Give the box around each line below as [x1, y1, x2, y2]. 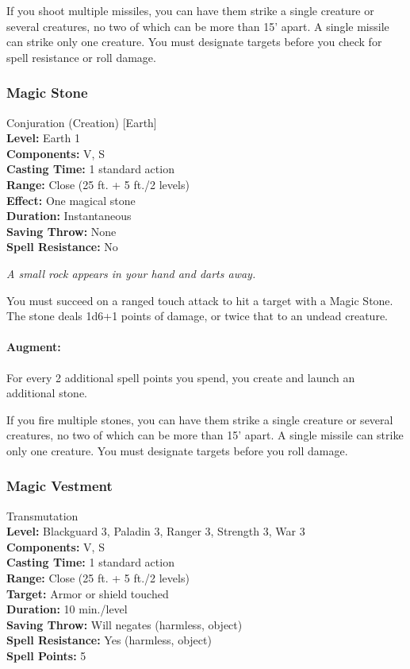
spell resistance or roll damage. [6, 48, 156, 65]
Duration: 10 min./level [6, 601, 128, 617]
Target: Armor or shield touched [6, 585, 169, 601]
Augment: [6, 338, 61, 355]
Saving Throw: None [6, 222, 117, 239]
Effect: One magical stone [6, 191, 136, 208]
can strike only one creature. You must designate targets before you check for [6, 33, 382, 50]
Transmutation [6, 507, 79, 524]
